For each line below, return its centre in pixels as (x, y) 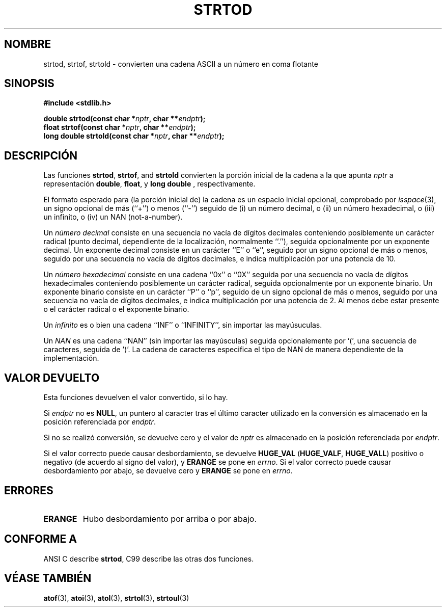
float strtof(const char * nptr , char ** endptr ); (120, 127)
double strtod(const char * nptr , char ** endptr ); (124, 119)
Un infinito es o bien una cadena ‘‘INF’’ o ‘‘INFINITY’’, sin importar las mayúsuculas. (183, 325)
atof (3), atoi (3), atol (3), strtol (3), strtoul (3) (116, 598)
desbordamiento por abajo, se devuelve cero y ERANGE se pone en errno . (168, 471)
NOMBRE (28, 44)
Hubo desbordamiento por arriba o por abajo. (170, 519)
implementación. (71, 358)
